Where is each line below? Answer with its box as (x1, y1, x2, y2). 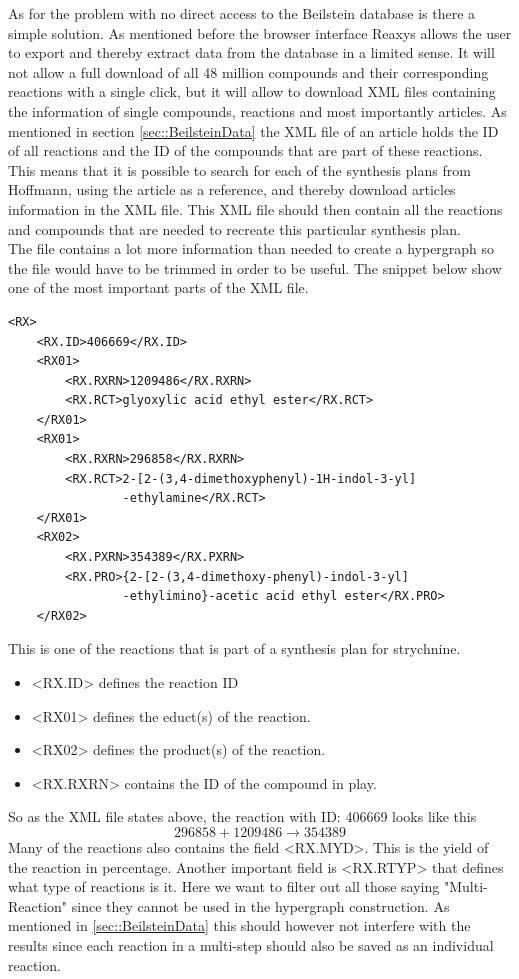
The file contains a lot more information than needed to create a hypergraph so (8, 238, 495, 259)
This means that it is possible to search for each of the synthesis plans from (8, 159, 471, 180)
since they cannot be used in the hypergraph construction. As (71, 895, 450, 916)
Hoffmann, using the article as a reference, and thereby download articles (8, 179, 456, 200)
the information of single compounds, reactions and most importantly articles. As (8, 100, 507, 121)
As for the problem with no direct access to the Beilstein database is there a (8, 3, 476, 23)
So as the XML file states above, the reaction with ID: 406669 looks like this (8, 806, 477, 827)
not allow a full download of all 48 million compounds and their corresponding (8, 61, 489, 82)
